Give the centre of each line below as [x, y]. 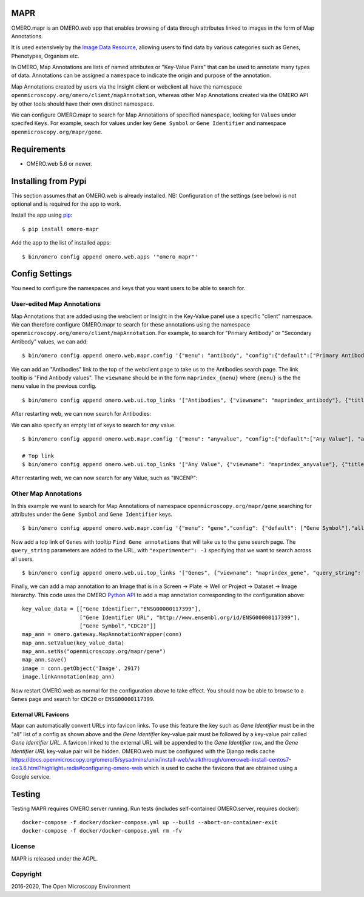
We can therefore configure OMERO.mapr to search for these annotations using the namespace [131, 325]
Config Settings [42, 274]
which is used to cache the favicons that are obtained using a [220, 768]
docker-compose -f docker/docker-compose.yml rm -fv [102, 831]
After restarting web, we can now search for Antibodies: [81, 414]
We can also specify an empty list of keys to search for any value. [93, 425]
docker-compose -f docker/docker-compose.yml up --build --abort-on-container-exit [150, 823]
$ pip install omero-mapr [61, 229]
